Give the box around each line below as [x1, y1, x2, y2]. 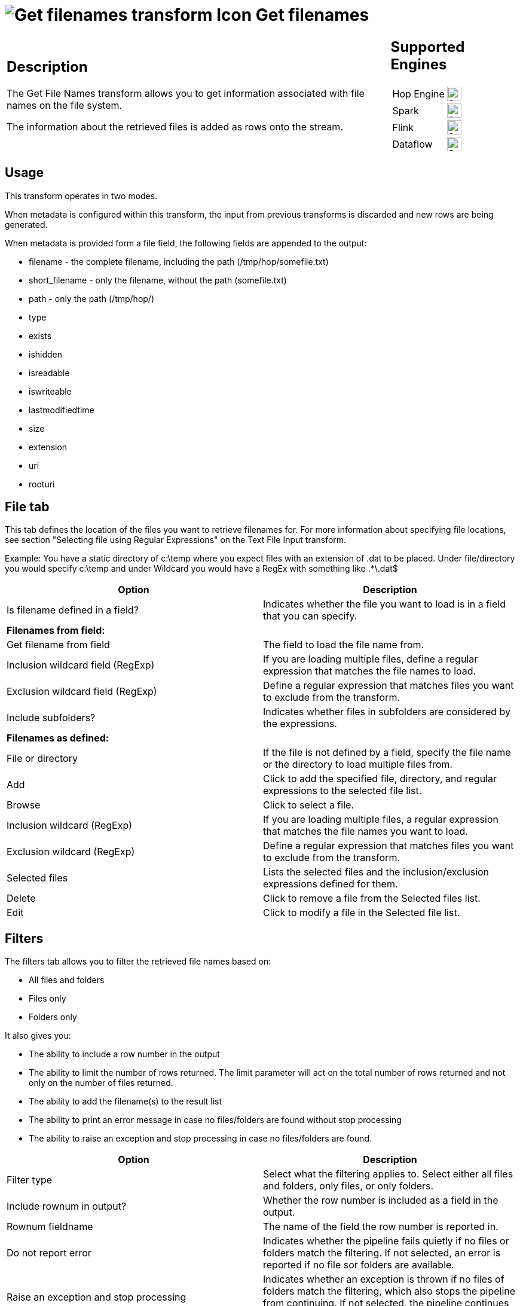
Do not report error [7, 1247, 91, 1259]
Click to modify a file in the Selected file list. [263, 907, 460, 919]
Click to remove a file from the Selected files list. [263, 892, 481, 905]
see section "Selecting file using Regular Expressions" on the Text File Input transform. [5, 535, 347, 545]
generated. [5, 219, 48, 230]
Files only [29, 993, 66, 1004]
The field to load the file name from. [263, 639, 424, 651]
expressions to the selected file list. [263, 785, 422, 797]
